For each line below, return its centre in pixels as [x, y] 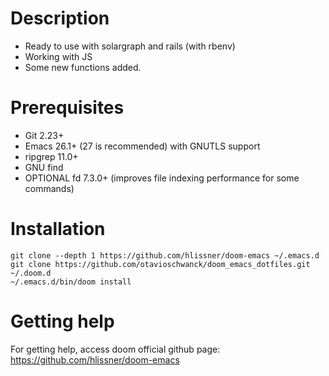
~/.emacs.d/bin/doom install [71, 282]
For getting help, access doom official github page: [115, 349]
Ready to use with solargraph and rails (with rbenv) [130, 46]
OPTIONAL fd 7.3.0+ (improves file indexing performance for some [162, 178]
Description [60, 18]
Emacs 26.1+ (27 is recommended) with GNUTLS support [142, 146]
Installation [58, 229]
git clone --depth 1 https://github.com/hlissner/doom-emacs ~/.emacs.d [165, 255]
